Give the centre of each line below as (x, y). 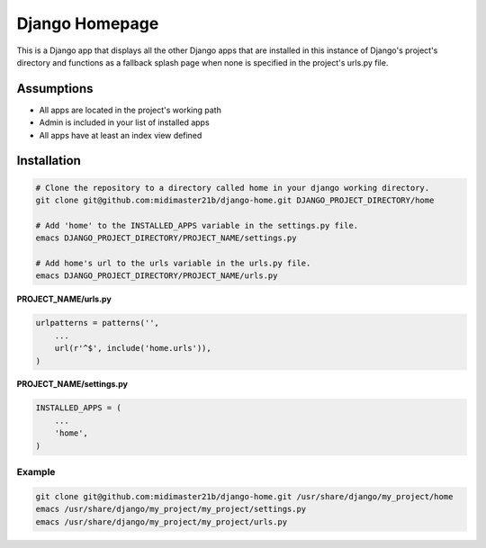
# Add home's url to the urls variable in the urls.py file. (173, 263)
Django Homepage (88, 23)
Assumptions (55, 89)
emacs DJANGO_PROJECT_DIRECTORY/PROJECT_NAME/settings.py (166, 238)
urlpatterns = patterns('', (97, 323)
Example (36, 472)
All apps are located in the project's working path (130, 110)
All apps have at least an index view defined (121, 135)
